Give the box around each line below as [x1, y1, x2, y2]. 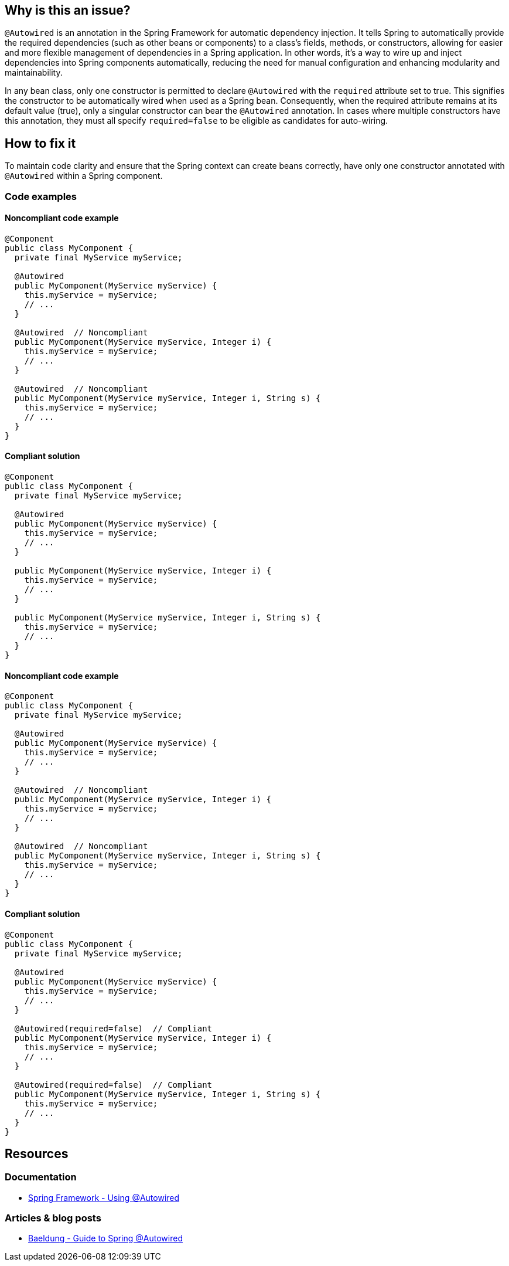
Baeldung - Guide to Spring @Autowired [28, 1233, 183, 1244]
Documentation [5, 1171, 77, 1183]
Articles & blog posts [5, 1212, 101, 1224]
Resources [5, 1146, 69, 1161]
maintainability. [5, 67, 63, 78]
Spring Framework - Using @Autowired [28, 1192, 180, 1203]
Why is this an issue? [5, 3, 131, 18]
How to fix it [5, 135, 76, 151]
